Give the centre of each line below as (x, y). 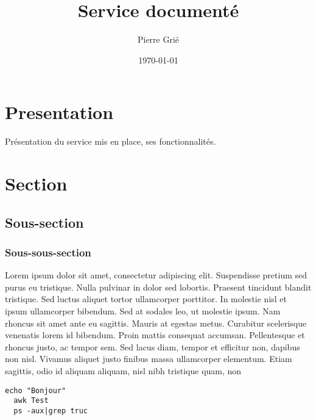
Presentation (59, 112)
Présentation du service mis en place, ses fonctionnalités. (111, 141)
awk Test (31, 401)
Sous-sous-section (48, 252)
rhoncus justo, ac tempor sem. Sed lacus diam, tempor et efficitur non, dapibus (153, 346)
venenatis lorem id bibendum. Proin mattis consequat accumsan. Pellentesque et (155, 335)
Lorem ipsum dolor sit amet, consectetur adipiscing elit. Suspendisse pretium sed (156, 275)
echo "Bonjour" (36, 390)
